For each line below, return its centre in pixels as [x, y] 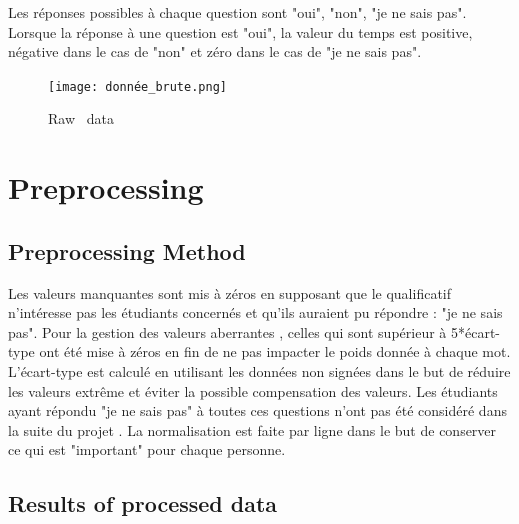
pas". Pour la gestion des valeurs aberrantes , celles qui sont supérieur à [227, 331]
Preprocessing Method [127, 250]
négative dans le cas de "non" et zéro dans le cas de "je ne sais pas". [215, 51]
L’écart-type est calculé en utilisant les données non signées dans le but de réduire [259, 370]
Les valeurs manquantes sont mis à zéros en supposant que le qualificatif [230, 292]
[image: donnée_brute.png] [137, 86]
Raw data [81, 118]
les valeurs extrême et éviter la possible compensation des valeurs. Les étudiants [253, 390]
